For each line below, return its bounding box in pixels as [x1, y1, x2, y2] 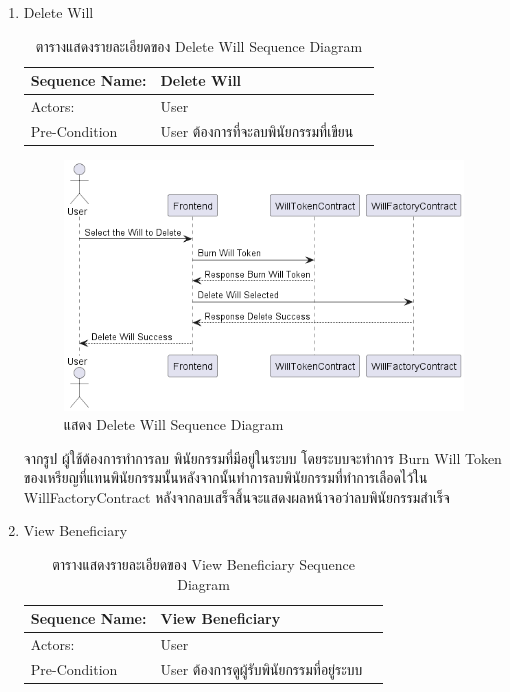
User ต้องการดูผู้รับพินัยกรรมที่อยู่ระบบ [160, 658, 363, 679]
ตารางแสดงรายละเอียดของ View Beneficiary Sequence [52, 554, 355, 575]
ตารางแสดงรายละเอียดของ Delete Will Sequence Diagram [35, 35, 363, 56]
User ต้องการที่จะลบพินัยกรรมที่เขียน [160, 120, 354, 141]
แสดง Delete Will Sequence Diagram [63, 414, 284, 435]
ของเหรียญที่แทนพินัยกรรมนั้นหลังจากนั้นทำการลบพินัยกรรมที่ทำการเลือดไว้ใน [23, 467, 428, 488]
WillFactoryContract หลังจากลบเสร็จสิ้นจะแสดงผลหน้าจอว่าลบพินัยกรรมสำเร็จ [23, 486, 450, 507]
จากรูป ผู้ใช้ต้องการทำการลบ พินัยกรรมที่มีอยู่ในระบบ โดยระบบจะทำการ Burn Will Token [23, 447, 502, 468]
